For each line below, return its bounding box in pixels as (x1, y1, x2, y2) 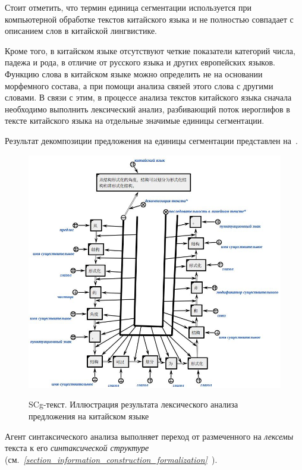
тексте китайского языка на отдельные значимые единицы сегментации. (5, 114, 265, 127)
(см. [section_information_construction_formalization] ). (5, 453, 218, 465)
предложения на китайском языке (29, 410, 149, 422)
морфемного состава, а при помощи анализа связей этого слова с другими (5, 79, 273, 92)
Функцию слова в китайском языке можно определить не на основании (5, 67, 263, 80)
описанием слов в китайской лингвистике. (5, 24, 157, 37)
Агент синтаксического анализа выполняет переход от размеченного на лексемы (5, 430, 294, 442)
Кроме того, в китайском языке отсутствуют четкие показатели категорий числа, (5, 44, 295, 57)
